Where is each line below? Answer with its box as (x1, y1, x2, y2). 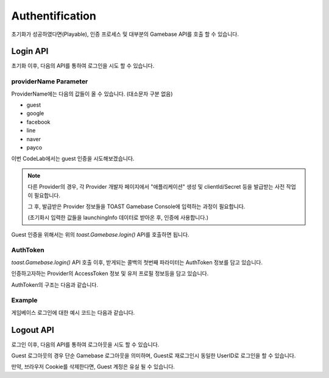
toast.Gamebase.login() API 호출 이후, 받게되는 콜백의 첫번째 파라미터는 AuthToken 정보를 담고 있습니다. (11, 259, 263, 266)
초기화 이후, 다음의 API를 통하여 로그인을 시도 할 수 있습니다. (11, 62, 155, 69)
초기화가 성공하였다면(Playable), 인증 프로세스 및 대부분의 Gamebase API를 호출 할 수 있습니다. (11, 30, 239, 38)
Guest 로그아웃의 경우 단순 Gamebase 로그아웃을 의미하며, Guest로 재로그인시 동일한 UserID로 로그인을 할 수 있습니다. (11, 352, 296, 359)
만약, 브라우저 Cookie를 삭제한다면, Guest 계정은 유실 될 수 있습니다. (11, 363, 175, 371)
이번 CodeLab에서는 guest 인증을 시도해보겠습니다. (11, 155, 135, 163)
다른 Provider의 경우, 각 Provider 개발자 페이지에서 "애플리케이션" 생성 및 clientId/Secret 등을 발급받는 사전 (27, 183, 285, 191)
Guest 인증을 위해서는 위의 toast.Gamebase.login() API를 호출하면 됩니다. (11, 231, 189, 238)
